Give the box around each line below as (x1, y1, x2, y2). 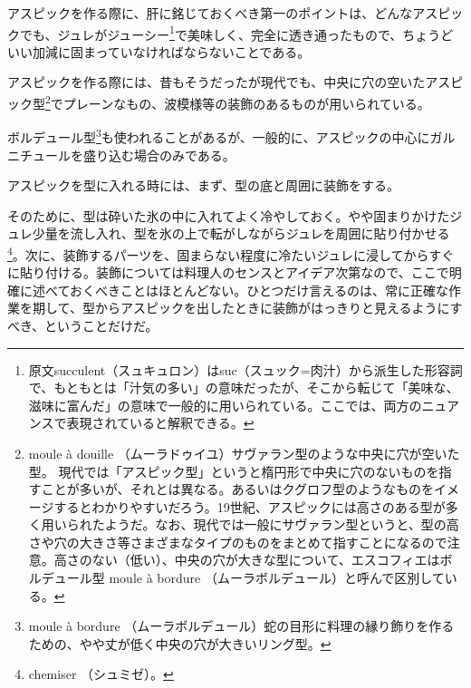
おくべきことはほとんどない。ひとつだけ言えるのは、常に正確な (70, 280, 448, 299)
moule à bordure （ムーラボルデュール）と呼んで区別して (109, 568, 445, 587)
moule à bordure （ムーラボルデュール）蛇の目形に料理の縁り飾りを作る (28, 616, 455, 635)
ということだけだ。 (44, 315, 159, 334)
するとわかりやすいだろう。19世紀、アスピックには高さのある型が (53, 497, 446, 516)
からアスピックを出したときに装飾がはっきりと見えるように (94, 298, 450, 317)
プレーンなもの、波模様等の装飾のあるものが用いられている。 (62, 93, 430, 112)
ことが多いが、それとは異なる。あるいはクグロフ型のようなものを (41, 480, 434, 499)
